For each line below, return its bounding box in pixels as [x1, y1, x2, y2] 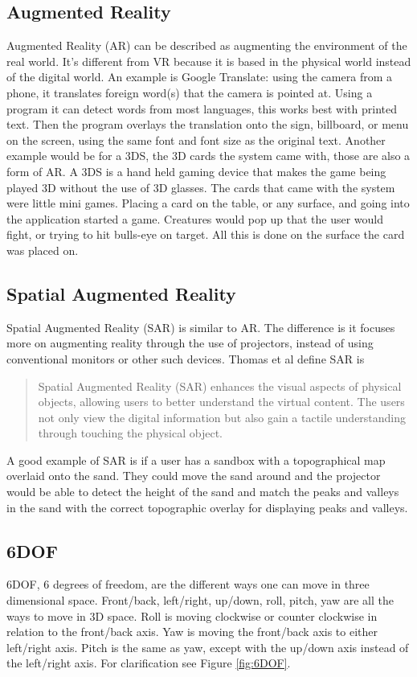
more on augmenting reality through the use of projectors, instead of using [6, 334, 374, 351]
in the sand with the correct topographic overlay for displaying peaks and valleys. [6, 499, 408, 515]
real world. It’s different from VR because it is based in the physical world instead [6, 52, 411, 69]
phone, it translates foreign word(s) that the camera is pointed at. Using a [6, 84, 373, 101]
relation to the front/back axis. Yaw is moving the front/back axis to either [6, 623, 378, 640]
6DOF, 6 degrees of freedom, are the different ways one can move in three [6, 576, 370, 593]
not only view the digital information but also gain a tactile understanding [38, 408, 407, 425]
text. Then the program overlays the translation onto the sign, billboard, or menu [6, 116, 409, 133]
